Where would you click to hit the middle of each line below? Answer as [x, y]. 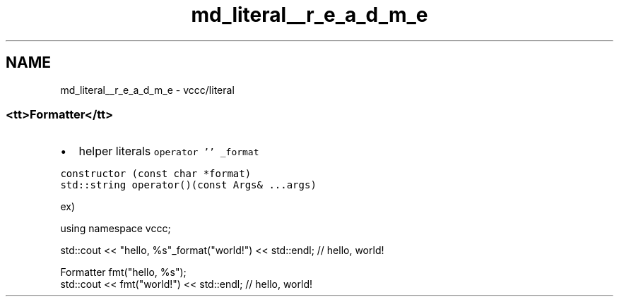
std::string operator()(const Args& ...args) [188, 185]
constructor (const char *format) [156, 174]
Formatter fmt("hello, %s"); [123, 272]
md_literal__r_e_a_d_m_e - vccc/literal [147, 90]
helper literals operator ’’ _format [169, 151]
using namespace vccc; [116, 229]
